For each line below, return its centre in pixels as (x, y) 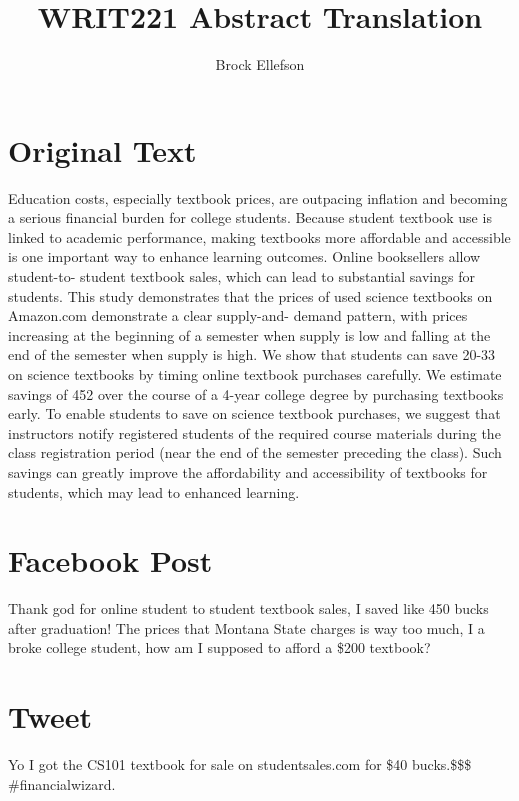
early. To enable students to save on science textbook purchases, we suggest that (254, 413)
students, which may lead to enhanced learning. (154, 491)
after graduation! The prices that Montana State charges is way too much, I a (246, 627)
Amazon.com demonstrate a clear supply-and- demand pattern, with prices (238, 315)
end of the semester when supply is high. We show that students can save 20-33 (252, 354)
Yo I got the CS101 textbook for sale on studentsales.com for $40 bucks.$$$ (240, 764)
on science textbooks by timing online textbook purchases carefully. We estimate (255, 374)
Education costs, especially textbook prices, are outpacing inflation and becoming (258, 197)
